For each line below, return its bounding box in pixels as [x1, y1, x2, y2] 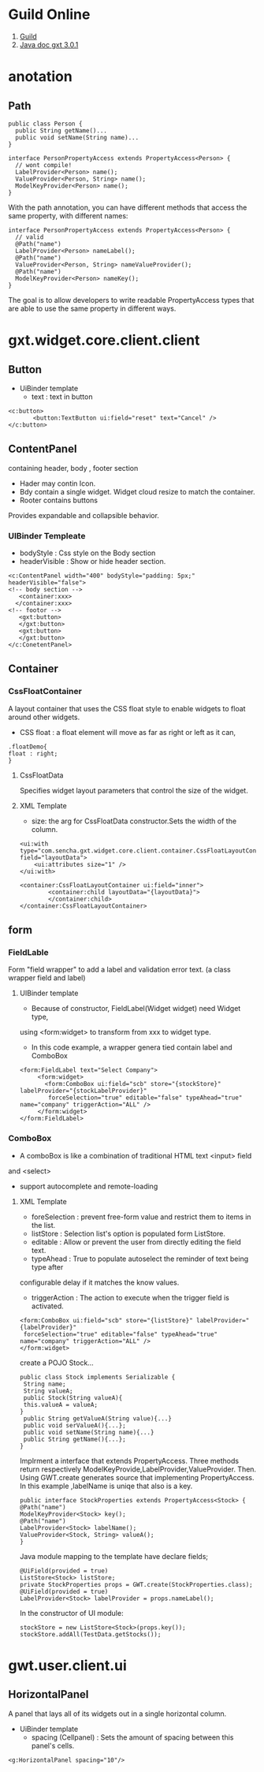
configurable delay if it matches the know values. [19, 1278, 180, 1287]
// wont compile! [15, 161, 73, 169]
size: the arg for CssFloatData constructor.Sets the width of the [31, 816, 237, 826]
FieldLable [8, 947, 49, 958]
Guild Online [8, 6, 91, 24]
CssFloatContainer [8, 686, 83, 697]
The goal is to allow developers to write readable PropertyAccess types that [8, 295, 255, 304]
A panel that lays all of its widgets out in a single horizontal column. [8, 1709, 227, 1718]
